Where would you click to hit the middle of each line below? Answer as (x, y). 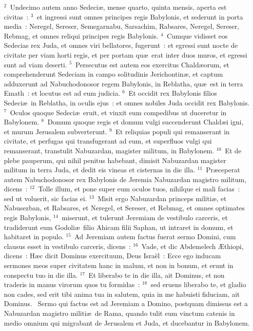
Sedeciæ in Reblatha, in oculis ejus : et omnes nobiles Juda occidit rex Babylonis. (127, 102)
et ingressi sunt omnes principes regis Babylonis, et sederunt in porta (140, 16)
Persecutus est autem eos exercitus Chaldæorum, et (152, 64)
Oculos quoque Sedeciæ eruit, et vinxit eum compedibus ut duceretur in (118, 112)
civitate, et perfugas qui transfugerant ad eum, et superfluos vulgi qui (108, 141)
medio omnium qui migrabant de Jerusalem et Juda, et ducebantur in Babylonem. (127, 322)
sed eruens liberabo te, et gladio (198, 284)
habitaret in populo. (34, 237)
